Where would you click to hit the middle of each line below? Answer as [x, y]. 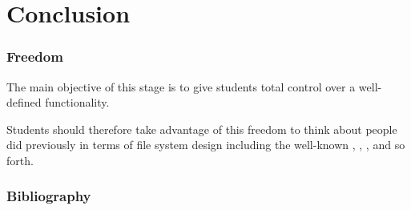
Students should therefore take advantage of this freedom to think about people [202, 129]
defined [24, 102]
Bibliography [49, 196]
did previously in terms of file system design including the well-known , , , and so [206, 145]
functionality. [77, 102]
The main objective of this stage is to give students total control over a [181, 86]
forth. [20, 160]
